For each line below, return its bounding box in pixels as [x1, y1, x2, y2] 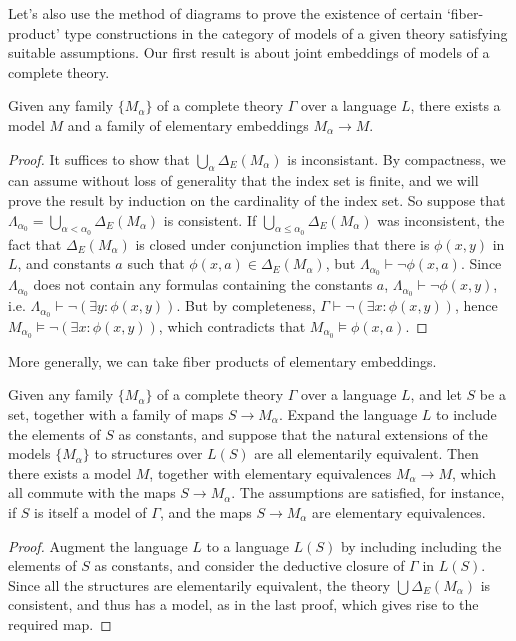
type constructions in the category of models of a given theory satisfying [64, 22, 508, 43]
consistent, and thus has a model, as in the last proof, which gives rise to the [8, 594, 479, 615]
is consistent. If [163, 209, 257, 230]
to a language [206, 535, 289, 556]
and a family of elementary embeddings [67, 114, 309, 135]
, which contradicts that [158, 315, 306, 336]
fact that [8, 233, 62, 254]
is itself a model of [34, 501, 147, 522]
